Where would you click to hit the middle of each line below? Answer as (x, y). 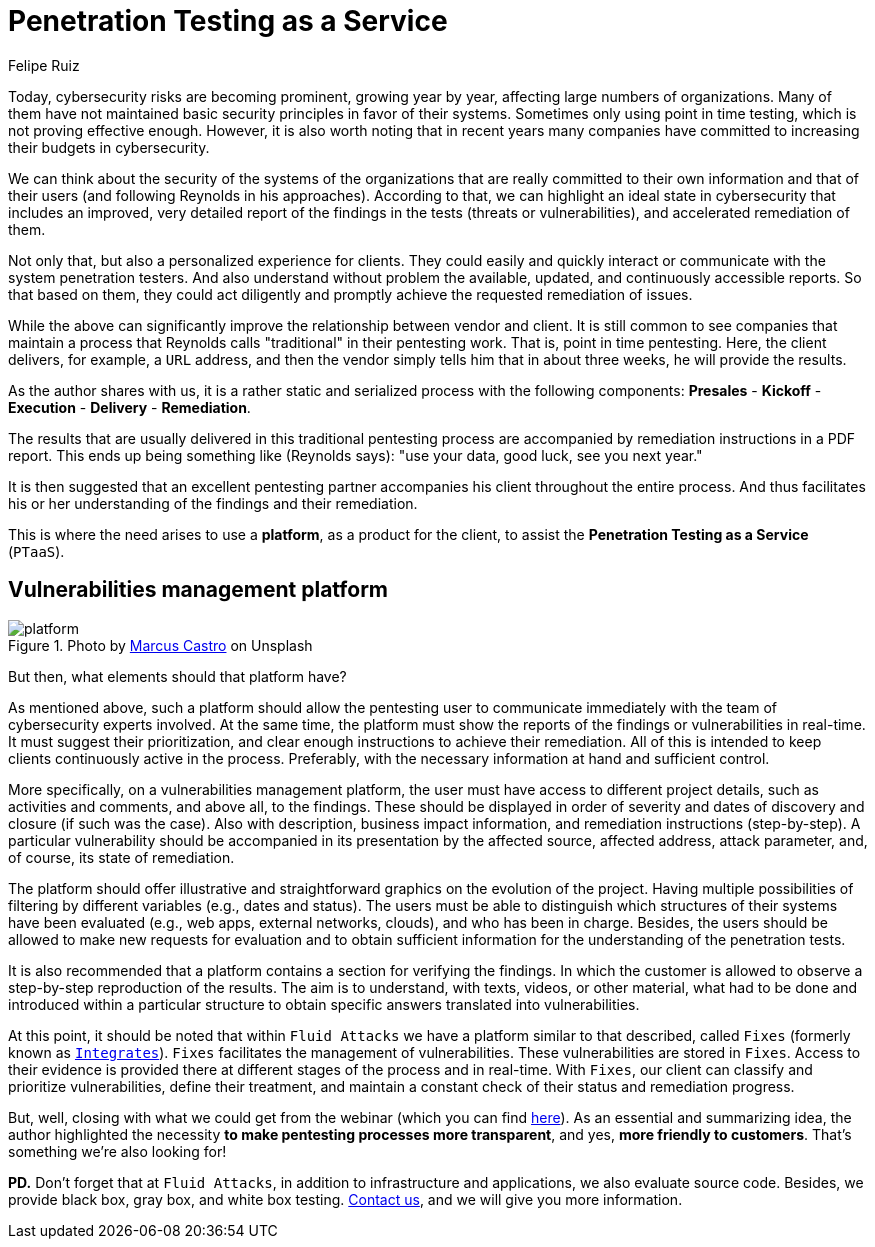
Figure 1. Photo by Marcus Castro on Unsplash (160, 645)
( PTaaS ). (36, 551)
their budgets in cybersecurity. (109, 147)
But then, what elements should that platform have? (177, 676)
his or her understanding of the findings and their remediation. (213, 503)
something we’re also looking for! (117, 1151)
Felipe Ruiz (44, 65)
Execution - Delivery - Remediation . (129, 407)
